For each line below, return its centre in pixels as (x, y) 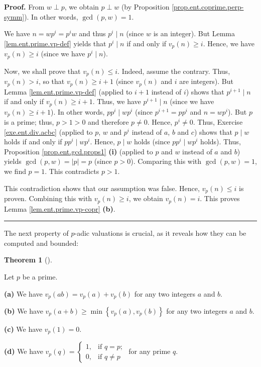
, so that (51, 81)
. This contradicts (72, 171)
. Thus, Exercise (218, 122)
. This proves (220, 198)
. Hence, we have (229, 43)
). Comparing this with (166, 161)
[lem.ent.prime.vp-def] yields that (55, 43)
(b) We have (24, 310)
